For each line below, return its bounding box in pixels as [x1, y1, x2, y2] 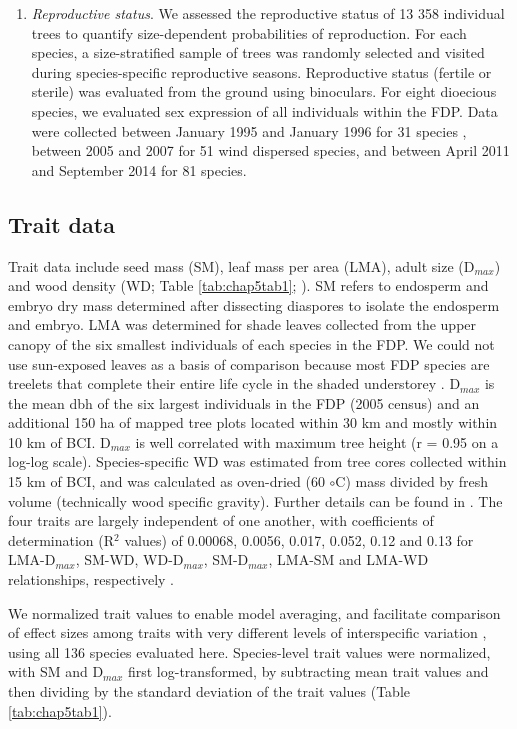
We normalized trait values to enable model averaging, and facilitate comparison [8, 602, 501, 623]
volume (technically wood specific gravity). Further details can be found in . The [8, 490, 503, 511]
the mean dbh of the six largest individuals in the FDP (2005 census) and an [8, 392, 480, 413]
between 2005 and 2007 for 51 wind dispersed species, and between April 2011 [31, 140, 510, 161]
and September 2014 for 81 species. [31, 159, 247, 180]
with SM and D [8, 661, 104, 682]
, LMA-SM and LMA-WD [268, 549, 429, 570]
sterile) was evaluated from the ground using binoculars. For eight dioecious [31, 81, 497, 102]
